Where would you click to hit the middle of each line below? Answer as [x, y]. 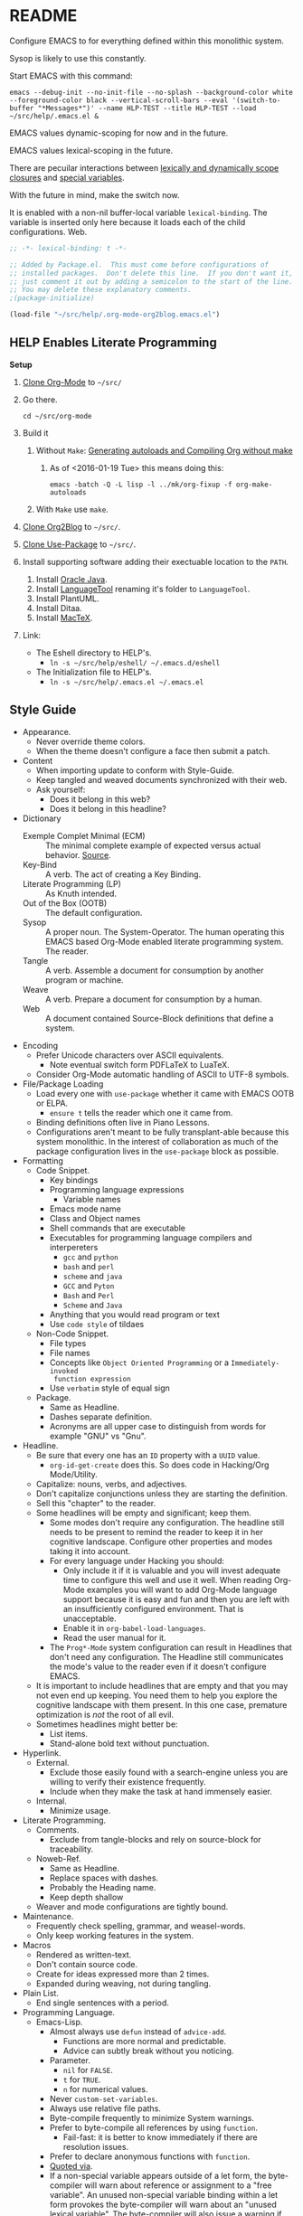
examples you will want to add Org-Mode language [182, 1589]
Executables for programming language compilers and [151, 1237]
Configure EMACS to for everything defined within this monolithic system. [147, 41]
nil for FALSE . [88, 2070]
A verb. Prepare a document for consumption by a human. [153, 999]
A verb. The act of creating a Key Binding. [123, 874]
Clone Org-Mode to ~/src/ [72, 382]
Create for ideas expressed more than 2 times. [123, 1974]
